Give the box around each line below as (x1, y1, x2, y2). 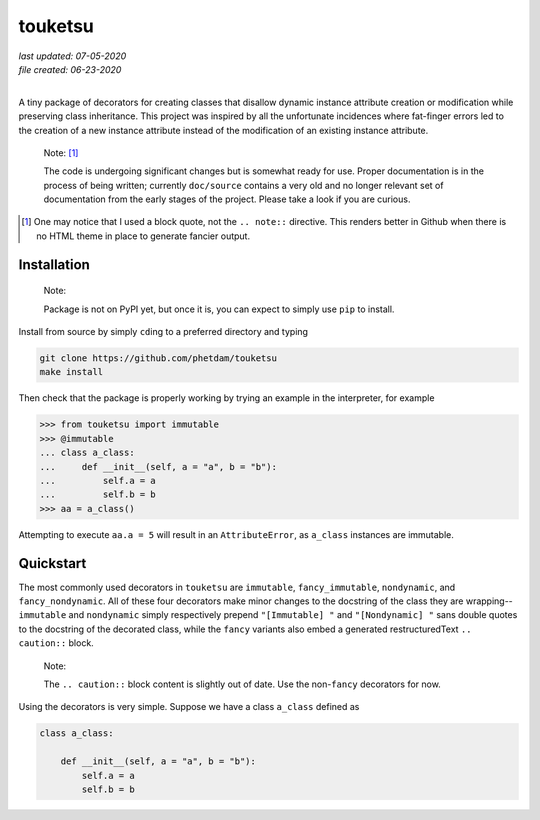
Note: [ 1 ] (43, 146, 79, 159)
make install (39, 366, 104, 378)
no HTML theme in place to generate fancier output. (36, 230, 250, 242)
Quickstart (18, 555, 87, 572)
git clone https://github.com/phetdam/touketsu (39, 353, 277, 364)
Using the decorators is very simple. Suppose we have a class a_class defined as (18, 701, 360, 713)
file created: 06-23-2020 (18, 63, 122, 75)
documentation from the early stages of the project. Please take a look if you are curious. (43, 193, 411, 205)
